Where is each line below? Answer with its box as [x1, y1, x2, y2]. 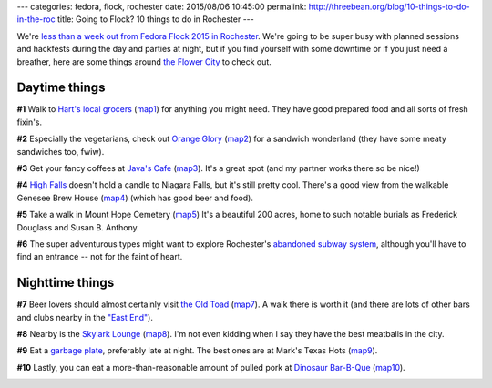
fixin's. [16, 117, 43, 128]
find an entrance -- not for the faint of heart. [16, 251, 183, 262]
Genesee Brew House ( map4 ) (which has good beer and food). [16, 192, 254, 203]
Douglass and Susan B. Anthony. [16, 221, 140, 232]
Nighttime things [16, 275, 115, 291]
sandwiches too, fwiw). [16, 146, 105, 157]
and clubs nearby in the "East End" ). [16, 311, 154, 322]
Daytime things [16, 80, 106, 96]
